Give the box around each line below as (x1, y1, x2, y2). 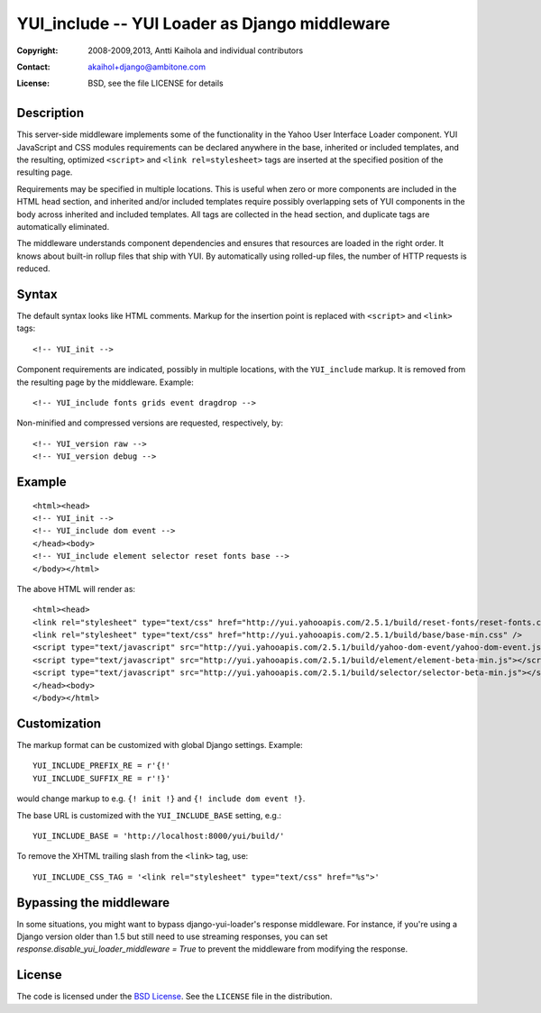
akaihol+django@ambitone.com (87, 61, 206, 72)
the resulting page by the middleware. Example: (16, 377, 194, 388)
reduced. (16, 263, 50, 274)
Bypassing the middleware (16, 895, 170, 910)
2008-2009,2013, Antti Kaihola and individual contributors (87, 45, 304, 56)
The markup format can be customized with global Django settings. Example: (16, 739, 304, 750)
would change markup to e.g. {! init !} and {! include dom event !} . (16, 793, 306, 804)
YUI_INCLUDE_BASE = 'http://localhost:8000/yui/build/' (32, 830, 285, 841)
